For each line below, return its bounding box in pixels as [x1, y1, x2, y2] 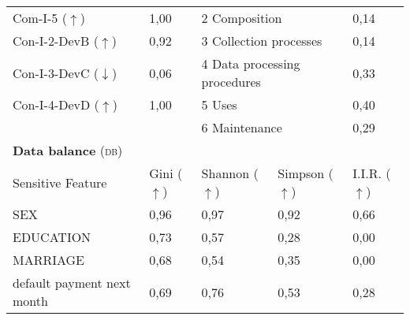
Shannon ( [201, 164, 259, 182]
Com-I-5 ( [13, 9, 67, 27]
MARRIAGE [13, 251, 85, 269]
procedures [201, 73, 261, 91]
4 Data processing [201, 54, 300, 73]
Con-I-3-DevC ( [13, 63, 99, 82]
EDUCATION [13, 228, 91, 246]
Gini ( [149, 164, 183, 182]
